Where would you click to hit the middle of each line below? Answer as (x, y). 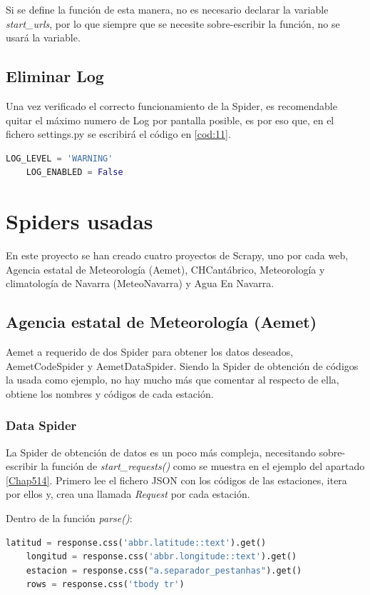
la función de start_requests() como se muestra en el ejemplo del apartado (203, 466)
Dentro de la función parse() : (69, 518)
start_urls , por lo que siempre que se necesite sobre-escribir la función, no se (173, 23)
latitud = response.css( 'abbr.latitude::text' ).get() (136, 542)
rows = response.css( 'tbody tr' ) (105, 585)
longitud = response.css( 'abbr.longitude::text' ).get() (161, 557)
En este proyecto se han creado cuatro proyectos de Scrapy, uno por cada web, (177, 255)
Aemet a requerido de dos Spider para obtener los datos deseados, (150, 352)
